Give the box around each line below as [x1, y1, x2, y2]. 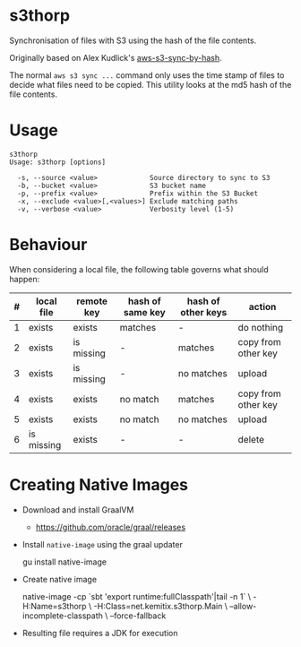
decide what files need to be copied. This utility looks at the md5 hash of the [9, 79, 292, 90]
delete [237, 433, 265, 445]
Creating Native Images [9, 475, 188, 495]
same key [124, 306, 166, 318]
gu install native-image [21, 556, 107, 567]
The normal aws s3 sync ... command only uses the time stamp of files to [9, 69, 285, 81]
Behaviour [9, 235, 88, 255]
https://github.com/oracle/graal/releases [35, 522, 186, 532]
